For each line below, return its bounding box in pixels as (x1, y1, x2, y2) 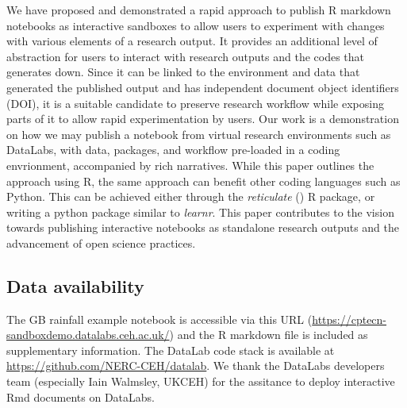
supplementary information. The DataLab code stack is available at (6, 341, 335, 358)
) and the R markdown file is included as (169, 326, 368, 343)
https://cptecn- (312, 310, 387, 327)
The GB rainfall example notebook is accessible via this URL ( (6, 310, 313, 327)
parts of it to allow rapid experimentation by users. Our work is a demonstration (6, 110, 399, 127)
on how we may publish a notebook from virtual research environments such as (6, 125, 391, 142)
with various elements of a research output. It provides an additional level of (6, 33, 378, 49)
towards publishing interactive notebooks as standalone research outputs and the (6, 219, 399, 236)
